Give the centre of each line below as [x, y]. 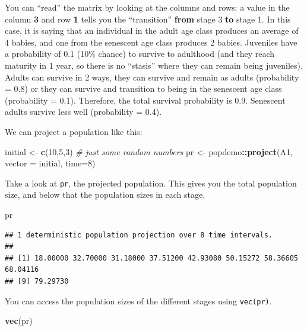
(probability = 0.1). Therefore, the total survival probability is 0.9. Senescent [145, 100]
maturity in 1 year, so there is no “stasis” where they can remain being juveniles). [154, 65]
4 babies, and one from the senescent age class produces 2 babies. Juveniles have [151, 42]
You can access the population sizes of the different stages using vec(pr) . [138, 301]
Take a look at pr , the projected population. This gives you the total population [151, 183]
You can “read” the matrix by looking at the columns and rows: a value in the [147, 7]
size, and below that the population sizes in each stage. [105, 195]
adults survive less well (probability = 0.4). [83, 112]
